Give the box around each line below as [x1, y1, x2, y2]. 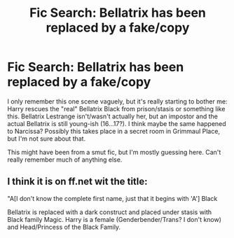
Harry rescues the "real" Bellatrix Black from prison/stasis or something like [7, 104, 226, 113]
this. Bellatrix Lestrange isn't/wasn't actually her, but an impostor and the [7, 112, 219, 120]
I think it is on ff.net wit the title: [7, 176, 149, 188]
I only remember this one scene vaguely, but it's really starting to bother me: [7, 97, 228, 106]
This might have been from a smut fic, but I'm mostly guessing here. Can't [7, 148, 221, 156]
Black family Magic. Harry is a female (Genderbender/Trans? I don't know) [7, 215, 222, 223]
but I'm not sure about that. [7, 134, 86, 143]
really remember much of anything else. [7, 155, 123, 164]
